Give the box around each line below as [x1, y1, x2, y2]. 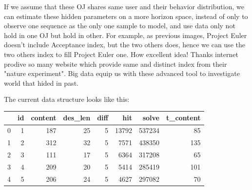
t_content [166, 113, 201, 123]
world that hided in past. [4, 77, 78, 88]
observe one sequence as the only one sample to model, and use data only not [4, 20, 235, 31]
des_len [63, 113, 91, 123]
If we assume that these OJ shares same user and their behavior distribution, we [4, 1, 244, 11]
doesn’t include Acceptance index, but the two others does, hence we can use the [4, 39, 245, 50]
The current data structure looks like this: [4, 94, 130, 104]
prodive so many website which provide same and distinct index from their [4, 58, 227, 69]
